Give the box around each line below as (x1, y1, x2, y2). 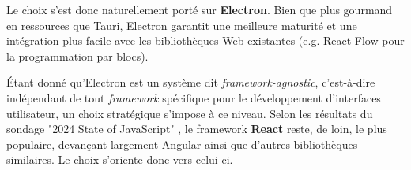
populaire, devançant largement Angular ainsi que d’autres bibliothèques (6, 135, 358, 152)
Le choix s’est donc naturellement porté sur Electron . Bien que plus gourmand (6, 2, 393, 17)
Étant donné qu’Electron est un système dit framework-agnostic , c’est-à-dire (6, 74, 375, 91)
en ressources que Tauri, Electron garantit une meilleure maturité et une (6, 17, 357, 33)
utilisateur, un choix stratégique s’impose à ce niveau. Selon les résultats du (6, 105, 373, 121)
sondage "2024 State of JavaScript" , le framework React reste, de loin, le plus (6, 120, 387, 137)
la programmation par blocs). (6, 47, 149, 64)
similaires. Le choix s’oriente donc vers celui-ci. (6, 151, 233, 168)
